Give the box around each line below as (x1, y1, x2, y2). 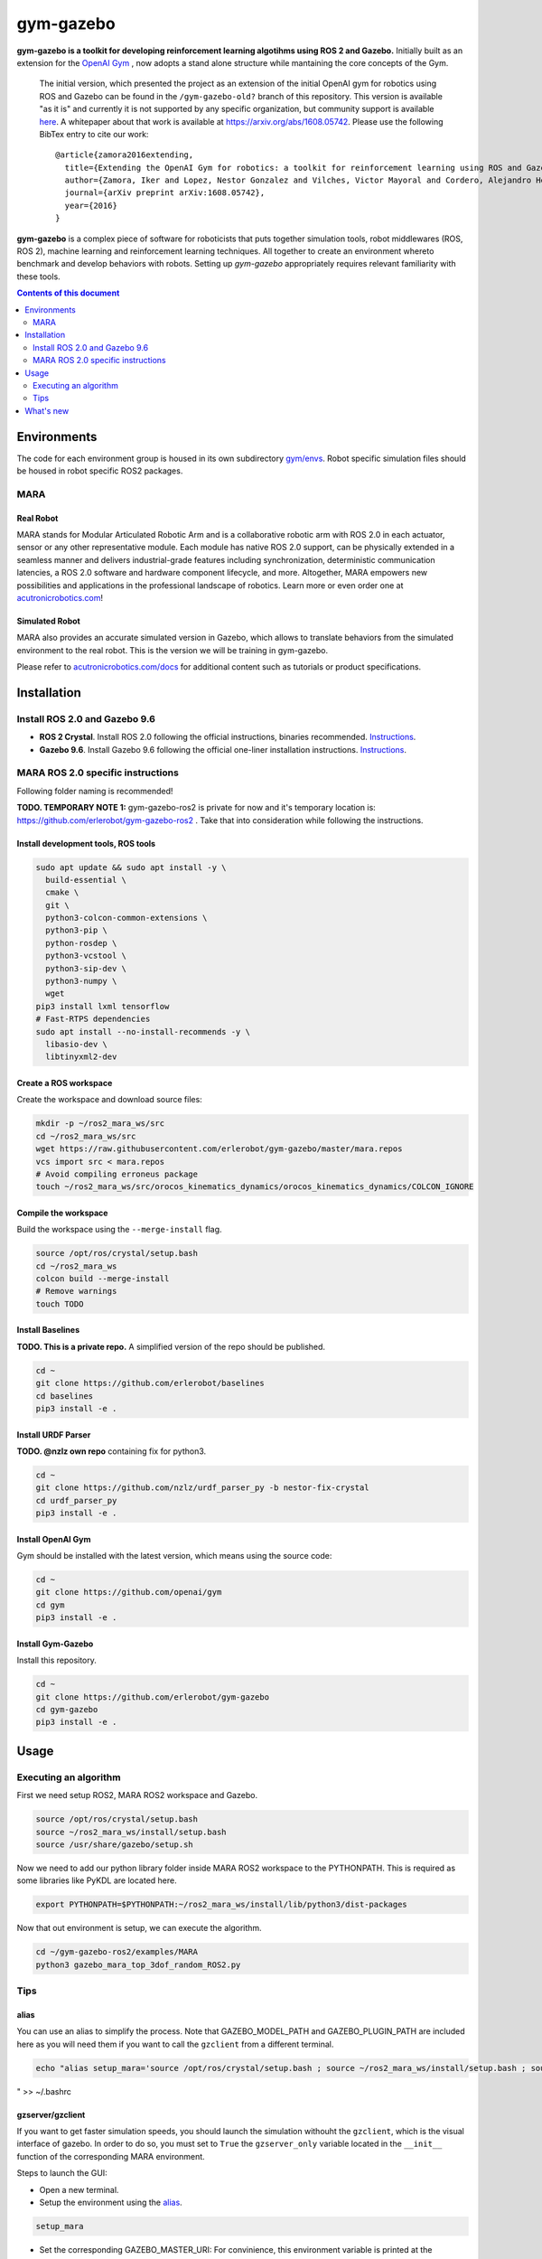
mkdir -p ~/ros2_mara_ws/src (35, 1119, 165, 1129)
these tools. (16, 271, 61, 282)
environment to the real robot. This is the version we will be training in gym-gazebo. (16, 644, 329, 655)
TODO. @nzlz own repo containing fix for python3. (16, 1446, 207, 1457)
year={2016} (64, 200, 117, 211)
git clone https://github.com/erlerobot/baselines (35, 1378, 266, 1389)
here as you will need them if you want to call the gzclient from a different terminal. (16, 2039, 334, 2049)
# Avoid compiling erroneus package (35, 1168, 199, 1179)
